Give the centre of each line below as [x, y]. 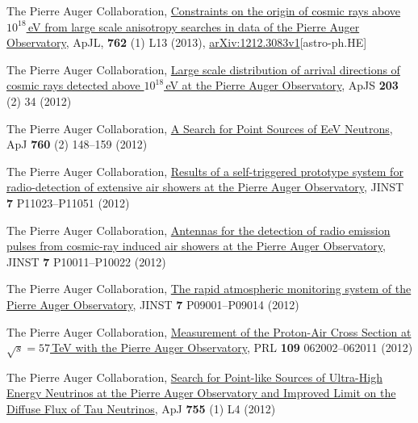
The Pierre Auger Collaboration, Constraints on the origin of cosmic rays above [204, 10]
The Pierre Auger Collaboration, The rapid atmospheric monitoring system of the [209, 289]
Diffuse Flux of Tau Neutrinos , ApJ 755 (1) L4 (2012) [141, 409]
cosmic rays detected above [73, 85]
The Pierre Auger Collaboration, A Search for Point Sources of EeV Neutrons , [200, 128]
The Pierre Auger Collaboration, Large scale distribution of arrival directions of [203, 69]
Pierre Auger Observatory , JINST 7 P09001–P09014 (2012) [153, 304]
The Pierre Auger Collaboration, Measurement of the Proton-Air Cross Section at [209, 331]
